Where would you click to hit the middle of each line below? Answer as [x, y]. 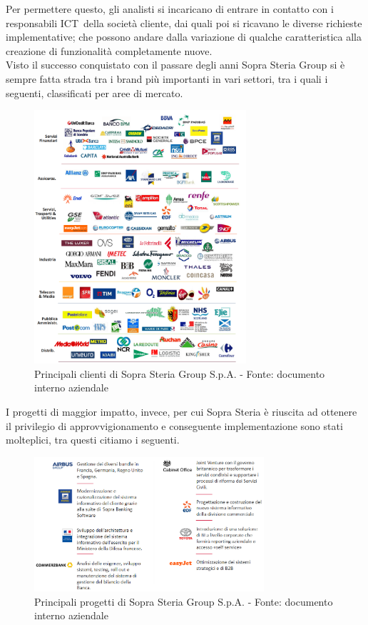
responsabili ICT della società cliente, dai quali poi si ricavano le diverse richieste [184, 22]
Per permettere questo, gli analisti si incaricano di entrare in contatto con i [170, 9]
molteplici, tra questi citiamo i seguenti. [93, 440]
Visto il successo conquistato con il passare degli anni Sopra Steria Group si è [175, 65]
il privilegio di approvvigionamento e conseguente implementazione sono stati [174, 425]
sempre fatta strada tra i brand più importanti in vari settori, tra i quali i [167, 78]
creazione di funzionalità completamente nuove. [109, 50]
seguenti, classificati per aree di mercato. [94, 92]
